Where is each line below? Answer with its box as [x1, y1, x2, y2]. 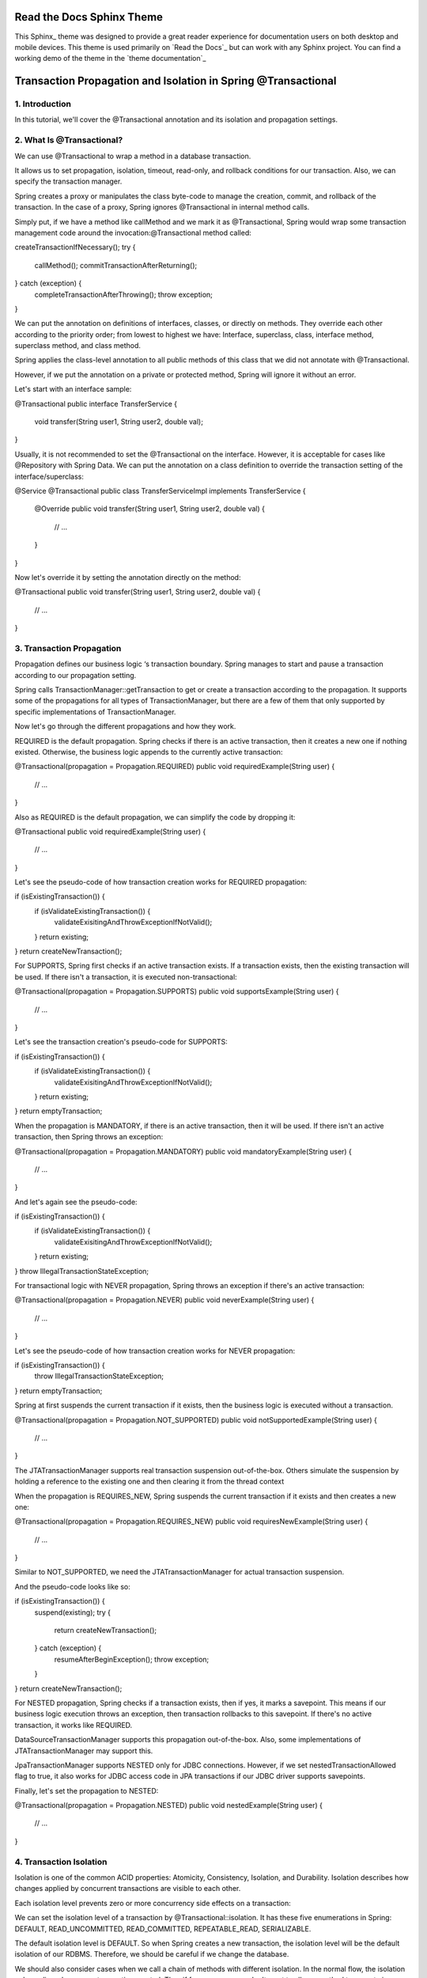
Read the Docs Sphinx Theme [14, 10, 164, 24]
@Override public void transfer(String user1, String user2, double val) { [34, 504, 265, 513]
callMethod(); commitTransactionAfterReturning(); [34, 260, 198, 270]
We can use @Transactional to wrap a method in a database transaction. [14, 151, 251, 161]
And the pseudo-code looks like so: [14, 1582, 130, 1591]
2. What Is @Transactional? [14, 135, 123, 146]
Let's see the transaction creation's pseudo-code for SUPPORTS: [14, 1037, 229, 1047]
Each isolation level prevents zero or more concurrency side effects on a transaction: [14, 1898, 292, 1908]
